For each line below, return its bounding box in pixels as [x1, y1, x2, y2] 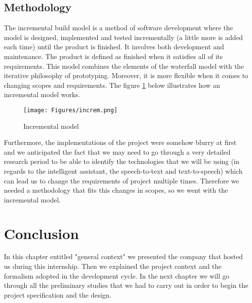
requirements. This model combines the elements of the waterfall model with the [4, 61, 244, 71]
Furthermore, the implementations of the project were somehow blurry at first [4, 137, 236, 147]
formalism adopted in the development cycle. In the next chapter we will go [4, 270, 230, 281]
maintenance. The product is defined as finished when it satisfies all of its [4, 51, 223, 61]
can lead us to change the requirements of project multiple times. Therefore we [4, 175, 239, 185]
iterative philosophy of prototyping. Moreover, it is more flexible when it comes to [4, 70, 249, 81]
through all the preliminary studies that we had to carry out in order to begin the [4, 280, 249, 290]
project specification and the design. [4, 289, 111, 300]
